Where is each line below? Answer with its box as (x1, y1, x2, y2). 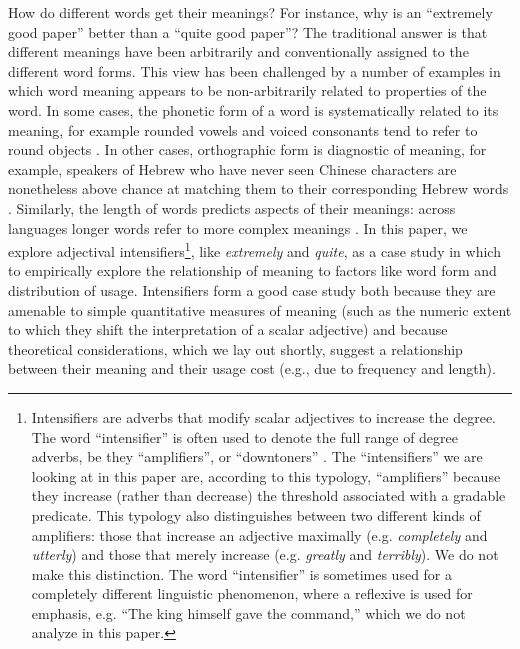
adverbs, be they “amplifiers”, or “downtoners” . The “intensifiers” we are (31, 446, 483, 467)
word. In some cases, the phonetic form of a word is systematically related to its (8, 99, 499, 120)
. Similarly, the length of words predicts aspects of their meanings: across (8, 197, 456, 218)
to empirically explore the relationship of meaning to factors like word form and (8, 260, 497, 281)
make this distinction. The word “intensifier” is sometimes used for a (31, 563, 453, 584)
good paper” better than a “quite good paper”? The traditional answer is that (8, 21, 488, 42)
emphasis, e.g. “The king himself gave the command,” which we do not (31, 602, 466, 623)
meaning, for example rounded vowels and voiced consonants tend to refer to (8, 119, 478, 140)
